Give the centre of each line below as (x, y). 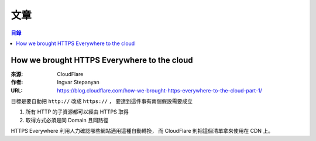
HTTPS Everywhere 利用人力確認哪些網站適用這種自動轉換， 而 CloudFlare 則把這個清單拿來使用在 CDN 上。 (142, 131)
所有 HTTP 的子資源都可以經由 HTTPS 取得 (77, 112)
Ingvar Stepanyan (78, 82)
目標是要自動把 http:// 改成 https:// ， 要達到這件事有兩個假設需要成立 (102, 101)
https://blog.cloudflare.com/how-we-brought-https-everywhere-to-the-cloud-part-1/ (160, 90)
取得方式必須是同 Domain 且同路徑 (67, 120)
